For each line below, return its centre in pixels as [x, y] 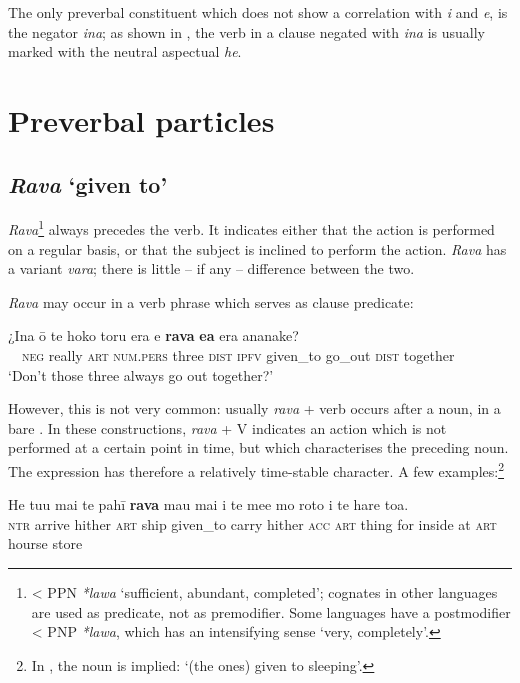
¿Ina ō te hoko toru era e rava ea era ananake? [153, 335]
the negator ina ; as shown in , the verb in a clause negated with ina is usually [247, 31]
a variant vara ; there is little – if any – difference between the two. [211, 268]
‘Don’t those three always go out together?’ [141, 374]
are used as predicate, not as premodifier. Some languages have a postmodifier [271, 611]
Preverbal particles [141, 119]
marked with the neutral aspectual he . [125, 51]
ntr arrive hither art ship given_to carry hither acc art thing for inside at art [252, 523]
